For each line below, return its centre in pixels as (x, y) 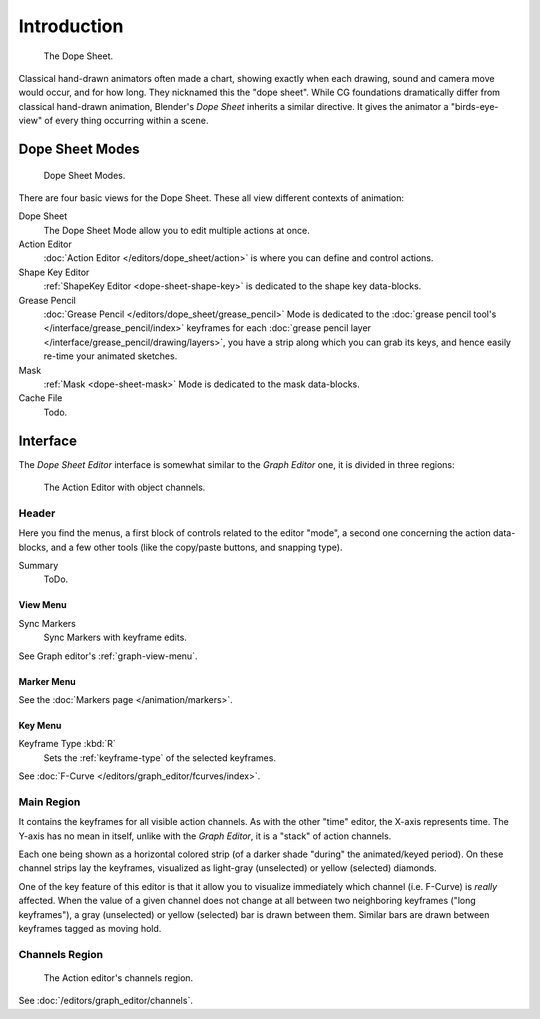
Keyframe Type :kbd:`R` (67, 744)
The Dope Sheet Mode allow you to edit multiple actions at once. (176, 230)
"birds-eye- (474, 106)
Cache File (40, 398)
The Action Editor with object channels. (124, 487)
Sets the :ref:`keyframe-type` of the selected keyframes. (160, 757)
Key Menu (40, 725)
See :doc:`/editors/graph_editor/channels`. (106, 1001)
